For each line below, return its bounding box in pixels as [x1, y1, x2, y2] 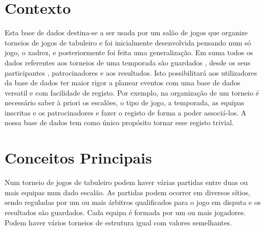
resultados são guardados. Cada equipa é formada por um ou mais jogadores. [5, 206, 246, 217]
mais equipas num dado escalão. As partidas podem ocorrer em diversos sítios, [5, 187, 250, 197]
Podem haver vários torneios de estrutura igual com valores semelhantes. [5, 217, 232, 227]
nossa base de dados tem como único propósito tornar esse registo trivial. [5, 117, 234, 128]
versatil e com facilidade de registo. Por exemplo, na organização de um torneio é [5, 87, 259, 98]
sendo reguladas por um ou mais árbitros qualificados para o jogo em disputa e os [5, 197, 261, 207]
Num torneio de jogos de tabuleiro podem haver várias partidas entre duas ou [5, 177, 248, 188]
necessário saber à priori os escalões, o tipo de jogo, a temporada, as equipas [5, 97, 245, 108]
